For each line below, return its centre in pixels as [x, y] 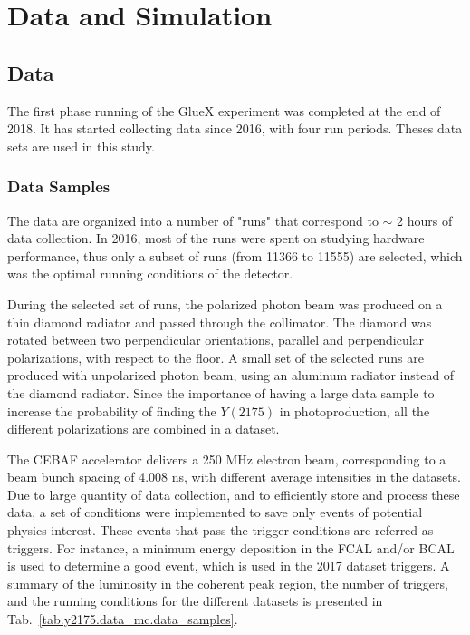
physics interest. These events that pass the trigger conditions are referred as [221, 530]
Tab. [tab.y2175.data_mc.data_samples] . [123, 619]
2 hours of [425, 220]
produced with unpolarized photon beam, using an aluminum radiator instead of [231, 375]
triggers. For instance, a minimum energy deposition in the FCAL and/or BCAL [231, 547]
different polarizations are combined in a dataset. [144, 429]
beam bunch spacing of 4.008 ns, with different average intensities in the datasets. [235, 477]
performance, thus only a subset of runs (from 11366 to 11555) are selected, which [235, 255]
